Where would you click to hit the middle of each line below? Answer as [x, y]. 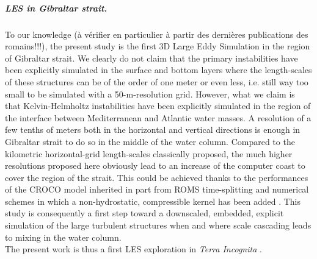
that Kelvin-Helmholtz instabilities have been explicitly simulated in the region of [158, 106]
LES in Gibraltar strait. [56, 8]
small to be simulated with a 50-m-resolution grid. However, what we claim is [150, 94]
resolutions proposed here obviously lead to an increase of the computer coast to [155, 165]
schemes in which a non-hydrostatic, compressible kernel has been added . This [153, 201]
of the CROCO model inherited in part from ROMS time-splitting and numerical [157, 189]
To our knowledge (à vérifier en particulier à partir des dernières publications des [157, 34]
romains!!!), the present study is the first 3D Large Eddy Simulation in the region [158, 46]
